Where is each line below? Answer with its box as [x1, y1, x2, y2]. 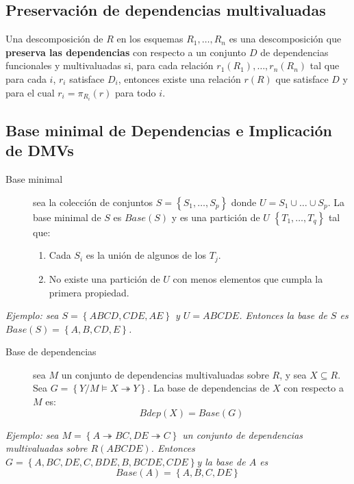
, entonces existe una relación [118, 71, 241, 86]
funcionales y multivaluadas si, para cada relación [5, 58, 214, 73]
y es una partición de [171, 209, 260, 224]
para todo [115, 85, 156, 99]
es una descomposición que [229, 31, 342, 46]
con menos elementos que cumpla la [173, 271, 323, 285]
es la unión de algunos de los [86, 248, 207, 262]
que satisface [275, 71, 329, 86]
